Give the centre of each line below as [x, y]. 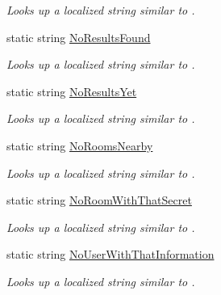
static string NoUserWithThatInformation [110, 254]
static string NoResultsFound [79, 37]
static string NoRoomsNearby [80, 145]
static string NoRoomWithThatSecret [99, 200]
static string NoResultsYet [72, 91]
